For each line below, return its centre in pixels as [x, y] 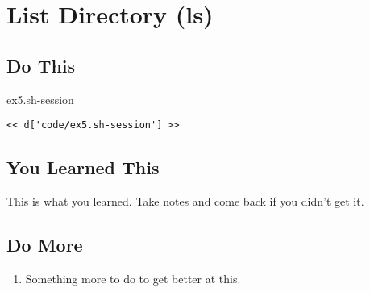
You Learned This [83, 167]
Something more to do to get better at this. [133, 278]
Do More [45, 245]
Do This [41, 65]
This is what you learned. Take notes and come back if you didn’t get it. [185, 201]
